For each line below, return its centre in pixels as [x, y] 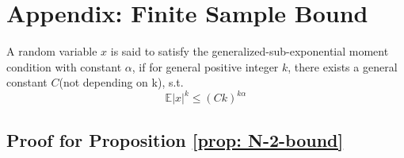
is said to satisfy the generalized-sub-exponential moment [250, 51]
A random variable [52, 51]
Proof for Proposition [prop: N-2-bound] [175, 139]
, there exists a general [343, 66]
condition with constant [64, 66]
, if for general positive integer [205, 66]
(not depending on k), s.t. [121, 82]
